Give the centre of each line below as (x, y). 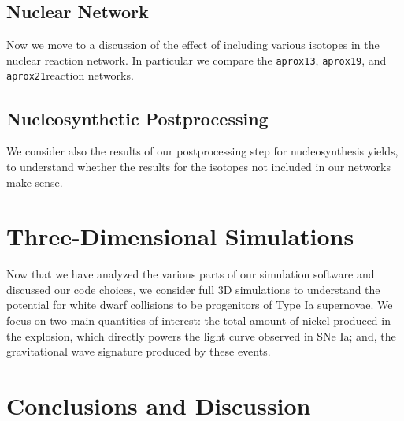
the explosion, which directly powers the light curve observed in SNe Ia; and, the (201, 335)
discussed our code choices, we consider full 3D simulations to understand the (193, 289)
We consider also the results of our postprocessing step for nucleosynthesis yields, (202, 151)
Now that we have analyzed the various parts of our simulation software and (191, 274)
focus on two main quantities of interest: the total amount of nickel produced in (198, 320)
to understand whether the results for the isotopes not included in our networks (198, 166)
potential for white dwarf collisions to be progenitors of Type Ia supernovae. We (200, 305)
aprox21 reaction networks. (70, 75)
